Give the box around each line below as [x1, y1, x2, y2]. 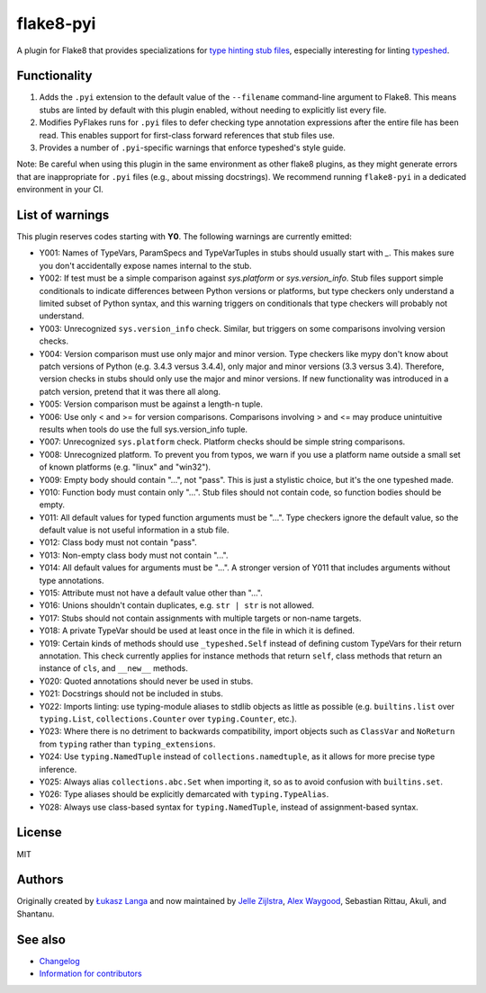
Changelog [39, 955, 80, 966]
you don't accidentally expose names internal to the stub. [39, 260, 252, 271]
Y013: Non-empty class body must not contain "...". [39, 550, 229, 560]
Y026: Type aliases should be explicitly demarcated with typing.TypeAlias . [39, 789, 329, 800]
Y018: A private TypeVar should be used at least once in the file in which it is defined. [39, 625, 355, 636]
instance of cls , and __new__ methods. [39, 663, 189, 674]
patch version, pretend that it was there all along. [39, 386, 220, 397]
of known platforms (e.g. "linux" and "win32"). [39, 461, 211, 472]
